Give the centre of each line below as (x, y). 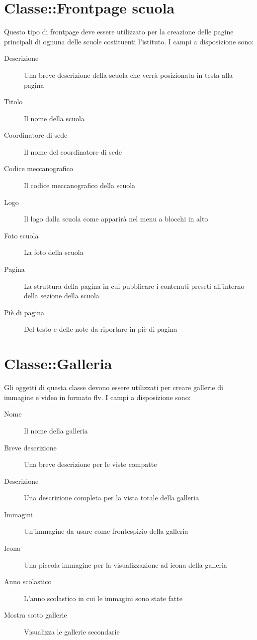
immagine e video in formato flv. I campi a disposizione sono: (97, 397)
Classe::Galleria (58, 363)
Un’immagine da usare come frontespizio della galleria (106, 531)
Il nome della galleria (56, 430)
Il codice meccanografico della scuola (80, 185)
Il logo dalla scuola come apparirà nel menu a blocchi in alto (116, 219)
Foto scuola (21, 235)
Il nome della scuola (54, 118)
